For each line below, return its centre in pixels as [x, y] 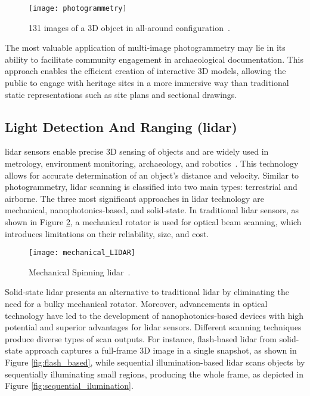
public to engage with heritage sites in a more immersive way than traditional [147, 83]
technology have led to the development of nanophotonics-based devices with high [154, 315]
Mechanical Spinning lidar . [80, 271]
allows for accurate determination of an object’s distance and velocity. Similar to [152, 175]
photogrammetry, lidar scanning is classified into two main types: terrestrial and [151, 187]
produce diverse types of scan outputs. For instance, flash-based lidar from [141, 338]
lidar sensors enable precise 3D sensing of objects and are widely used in [137, 151]
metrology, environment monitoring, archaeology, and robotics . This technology [152, 163]
